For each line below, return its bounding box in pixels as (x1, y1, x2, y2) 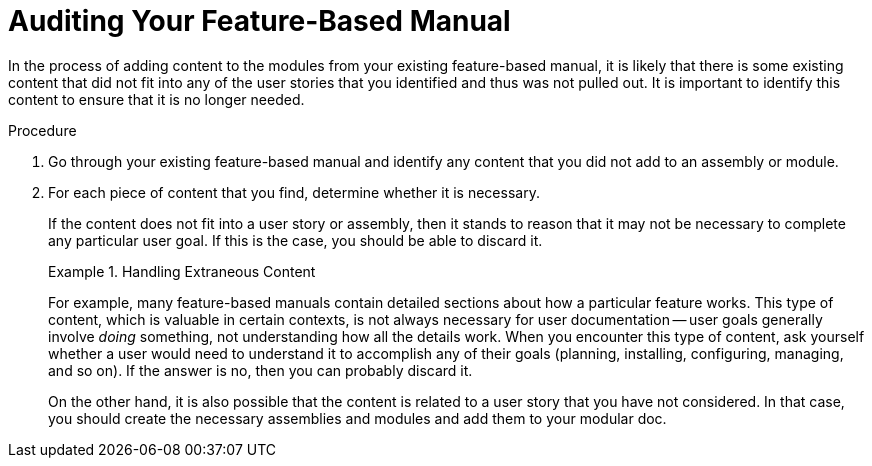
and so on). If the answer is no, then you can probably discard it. (48, 361, 473, 379)
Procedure (8, 121, 77, 139)
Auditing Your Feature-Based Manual (8, 4, 511, 38)
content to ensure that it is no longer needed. (8, 90, 305, 108)
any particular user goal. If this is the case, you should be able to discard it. (48, 231, 543, 249)
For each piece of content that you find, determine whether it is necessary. (48, 183, 540, 201)
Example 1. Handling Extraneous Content (48, 262, 316, 280)
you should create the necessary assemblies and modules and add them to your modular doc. (48, 409, 667, 427)
